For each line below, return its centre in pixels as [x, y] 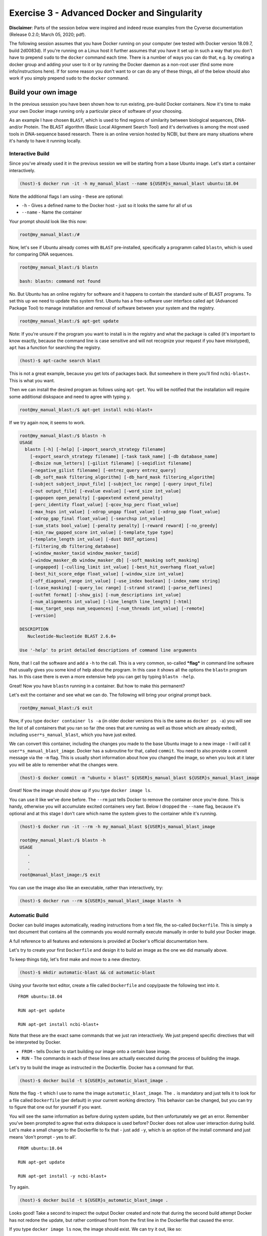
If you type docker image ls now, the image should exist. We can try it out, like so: [96, 1229]
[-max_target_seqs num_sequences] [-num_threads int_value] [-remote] [117, 609]
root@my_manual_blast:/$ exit [56, 708]
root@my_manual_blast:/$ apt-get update [69, 321]
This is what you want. [32, 380]
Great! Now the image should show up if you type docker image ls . [80, 791]
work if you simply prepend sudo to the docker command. [69, 78]
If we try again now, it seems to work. [47, 422]
